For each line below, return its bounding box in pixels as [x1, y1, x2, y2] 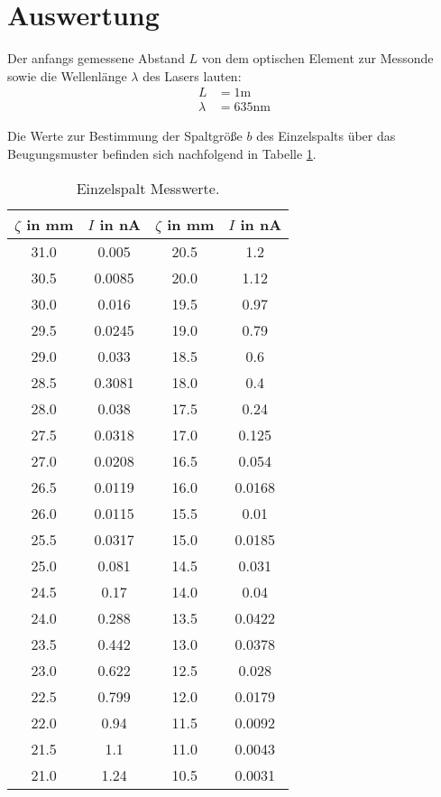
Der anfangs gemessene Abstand [7, 49, 185, 68]
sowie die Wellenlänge [7, 66, 127, 85]
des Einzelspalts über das [256, 126, 396, 145]
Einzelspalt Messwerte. [76, 177, 220, 199]
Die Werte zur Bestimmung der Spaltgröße [7, 126, 243, 145]
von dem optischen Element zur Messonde [201, 49, 434, 68]
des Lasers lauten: [142, 66, 242, 85]
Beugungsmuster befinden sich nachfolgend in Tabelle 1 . [7, 144, 317, 162]
